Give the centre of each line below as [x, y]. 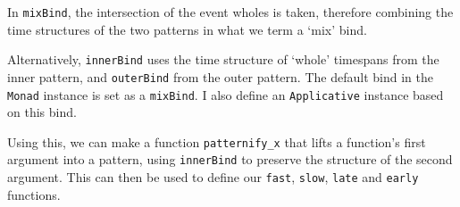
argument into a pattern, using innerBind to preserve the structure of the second [230, 159]
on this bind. [42, 112]
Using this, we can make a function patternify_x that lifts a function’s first [217, 141]
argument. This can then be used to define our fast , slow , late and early [213, 177]
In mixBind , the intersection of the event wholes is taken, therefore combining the [230, 12]
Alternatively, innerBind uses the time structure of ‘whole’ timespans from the [223, 59]
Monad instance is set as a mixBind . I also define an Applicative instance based [226, 94]
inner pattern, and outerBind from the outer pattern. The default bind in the [220, 76]
